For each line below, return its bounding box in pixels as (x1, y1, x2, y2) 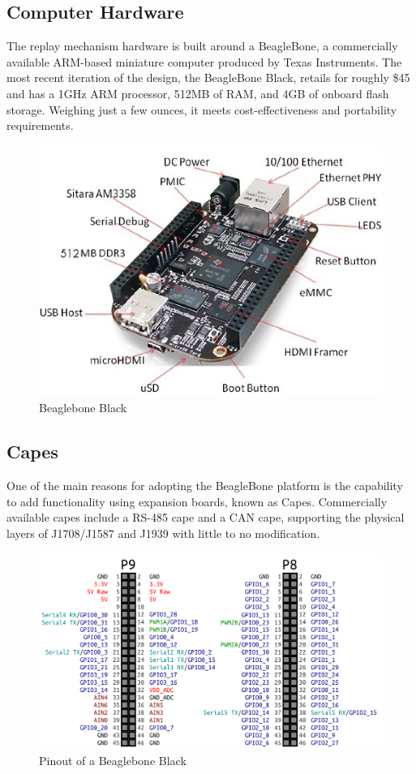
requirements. (6, 117, 74, 134)
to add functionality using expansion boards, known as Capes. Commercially (6, 492, 388, 510)
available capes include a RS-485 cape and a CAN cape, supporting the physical (6, 509, 405, 526)
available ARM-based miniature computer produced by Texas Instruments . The (6, 53, 402, 70)
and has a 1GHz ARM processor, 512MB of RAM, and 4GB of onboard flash (6, 84, 389, 101)
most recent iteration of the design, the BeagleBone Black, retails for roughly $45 (6, 69, 410, 86)
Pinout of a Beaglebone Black (39, 752, 187, 769)
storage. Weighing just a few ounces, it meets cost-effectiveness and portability (6, 101, 397, 118)
